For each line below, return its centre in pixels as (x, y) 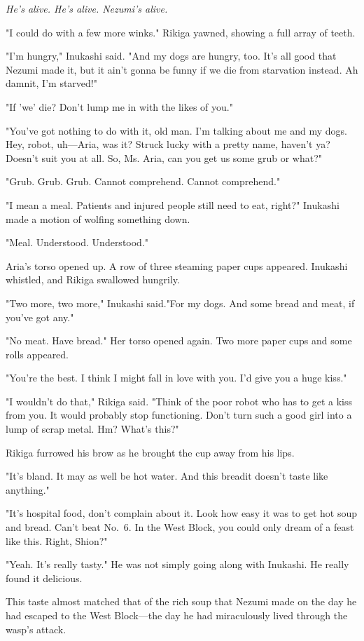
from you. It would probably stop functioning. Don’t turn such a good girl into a (179, 415)
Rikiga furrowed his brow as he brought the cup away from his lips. (150, 452)
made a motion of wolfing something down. (98, 218)
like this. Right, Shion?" (57, 540)
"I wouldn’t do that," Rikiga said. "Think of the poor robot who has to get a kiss (179, 401)
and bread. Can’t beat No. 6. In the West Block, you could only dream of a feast (180, 527)
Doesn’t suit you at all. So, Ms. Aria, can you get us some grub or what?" (164, 157)
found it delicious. (44, 578)
